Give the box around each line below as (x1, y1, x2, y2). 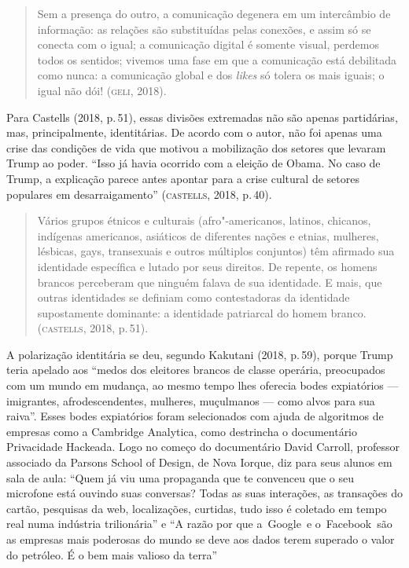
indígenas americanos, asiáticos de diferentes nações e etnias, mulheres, (37, 227, 379, 244)
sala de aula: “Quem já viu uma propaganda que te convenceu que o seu (6, 469, 354, 486)
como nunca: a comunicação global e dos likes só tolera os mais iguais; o (37, 67, 385, 83)
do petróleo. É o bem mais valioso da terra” (6, 546, 218, 563)
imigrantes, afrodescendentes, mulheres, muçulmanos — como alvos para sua (6, 392, 375, 409)
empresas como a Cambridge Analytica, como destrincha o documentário (6, 423, 358, 439)
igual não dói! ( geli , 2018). (37, 82, 167, 98)
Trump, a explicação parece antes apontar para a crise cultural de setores (6, 170, 359, 186)
